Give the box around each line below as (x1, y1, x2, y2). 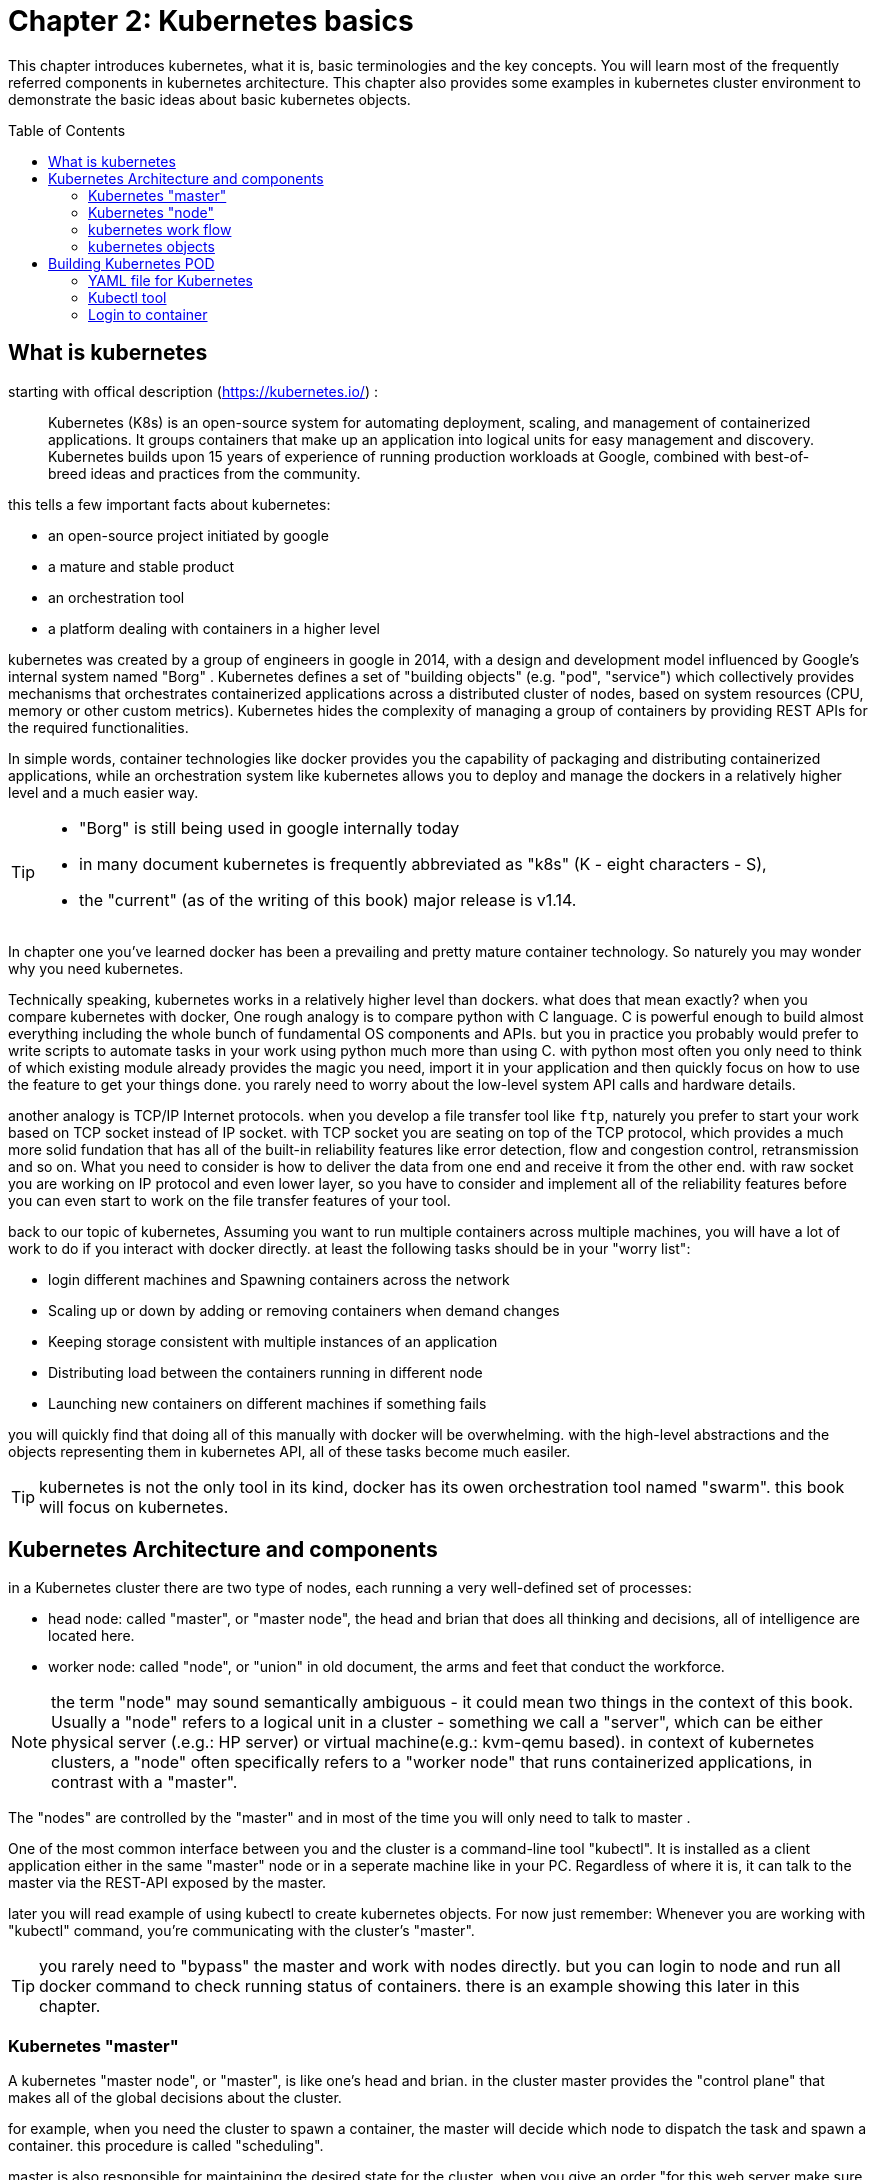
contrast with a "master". (51, 1772, 238, 1793)
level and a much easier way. (8, 783, 199, 801)
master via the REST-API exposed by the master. (8, 1874, 327, 1892)
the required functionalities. (8, 718, 189, 736)
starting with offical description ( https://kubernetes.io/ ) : (8, 382, 378, 400)
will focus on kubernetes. (39, 1496, 229, 1517)
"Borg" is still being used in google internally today (79, 817, 460, 838)
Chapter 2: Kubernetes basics (8, 4, 414, 38)
